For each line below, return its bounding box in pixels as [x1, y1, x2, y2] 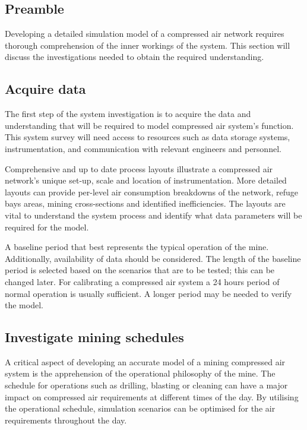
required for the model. [5, 220, 89, 233]
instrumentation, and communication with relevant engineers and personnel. [5, 142, 281, 154]
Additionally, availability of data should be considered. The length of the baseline [5, 252, 301, 264]
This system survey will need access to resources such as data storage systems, [5, 131, 290, 143]
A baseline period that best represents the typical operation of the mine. [5, 241, 269, 253]
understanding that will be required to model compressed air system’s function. [5, 119, 294, 131]
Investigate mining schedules [5, 328, 184, 346]
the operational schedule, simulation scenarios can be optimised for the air [5, 402, 276, 415]
